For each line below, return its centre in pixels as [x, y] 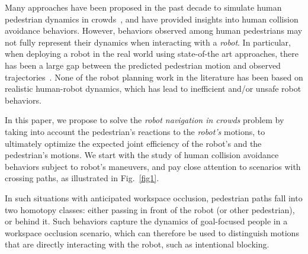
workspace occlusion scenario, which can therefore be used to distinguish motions [152, 232]
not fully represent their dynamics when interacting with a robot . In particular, [148, 42]
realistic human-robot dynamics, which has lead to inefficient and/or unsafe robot [153, 89]
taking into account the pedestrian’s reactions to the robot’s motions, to [135, 131]
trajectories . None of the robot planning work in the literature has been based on [154, 77]
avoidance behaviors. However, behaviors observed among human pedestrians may [154, 30]
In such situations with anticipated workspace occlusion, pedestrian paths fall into [154, 197]
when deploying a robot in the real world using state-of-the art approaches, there [152, 54]
